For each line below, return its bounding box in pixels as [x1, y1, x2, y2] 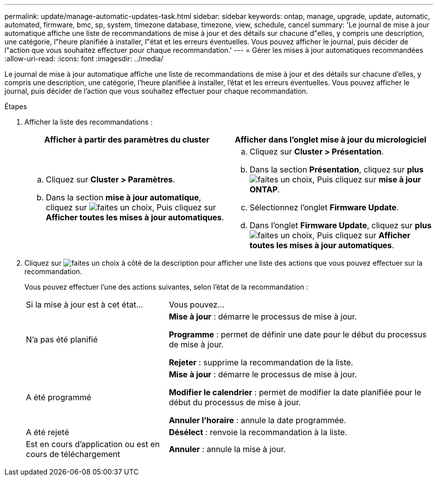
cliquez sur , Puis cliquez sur [46, 202, 216, 212]
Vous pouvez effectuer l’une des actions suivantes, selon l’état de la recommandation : [24, 283, 308, 291]
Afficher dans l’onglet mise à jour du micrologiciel [235, 135, 427, 145]
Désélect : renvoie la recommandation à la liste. [168, 427, 347, 437]
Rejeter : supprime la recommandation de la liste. [168, 357, 353, 367]
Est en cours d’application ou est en [26, 439, 160, 449]
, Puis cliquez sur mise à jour [312, 174, 421, 184]
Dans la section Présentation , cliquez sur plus [250, 164, 424, 174]
